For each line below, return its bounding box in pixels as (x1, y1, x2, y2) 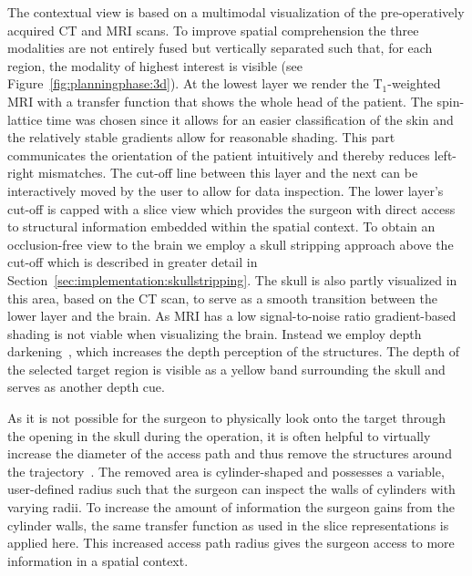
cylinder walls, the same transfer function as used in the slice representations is (7, 515, 449, 534)
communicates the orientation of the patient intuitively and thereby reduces (7, 145, 430, 164)
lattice (7, 109, 43, 129)
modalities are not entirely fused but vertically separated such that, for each (7, 38, 433, 57)
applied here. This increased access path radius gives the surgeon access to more (7, 533, 455, 552)
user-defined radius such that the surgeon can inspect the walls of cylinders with (7, 479, 456, 499)
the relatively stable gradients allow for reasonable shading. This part (7, 128, 395, 147)
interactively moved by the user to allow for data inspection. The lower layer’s (7, 180, 444, 200)
